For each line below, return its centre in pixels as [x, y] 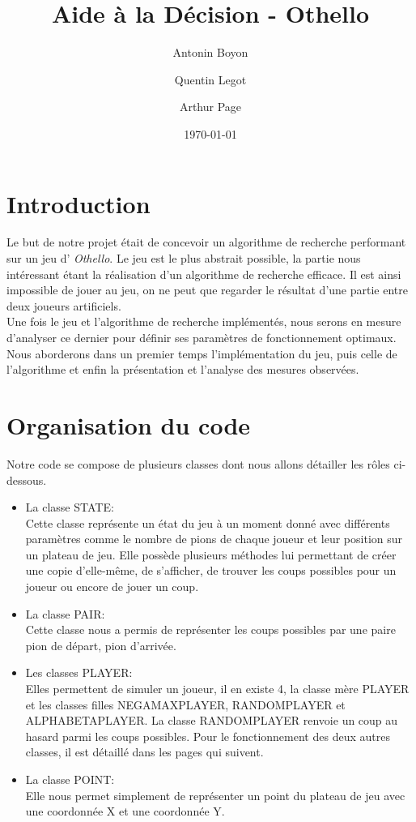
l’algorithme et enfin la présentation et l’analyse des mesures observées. [183, 369]
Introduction [79, 203]
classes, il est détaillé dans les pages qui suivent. [144, 752]
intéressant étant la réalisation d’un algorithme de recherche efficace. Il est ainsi [204, 274]
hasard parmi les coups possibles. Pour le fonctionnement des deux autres [208, 736]
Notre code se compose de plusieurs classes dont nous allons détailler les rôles [198, 463]
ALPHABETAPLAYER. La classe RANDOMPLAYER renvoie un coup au [212, 720]
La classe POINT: [70, 779]
